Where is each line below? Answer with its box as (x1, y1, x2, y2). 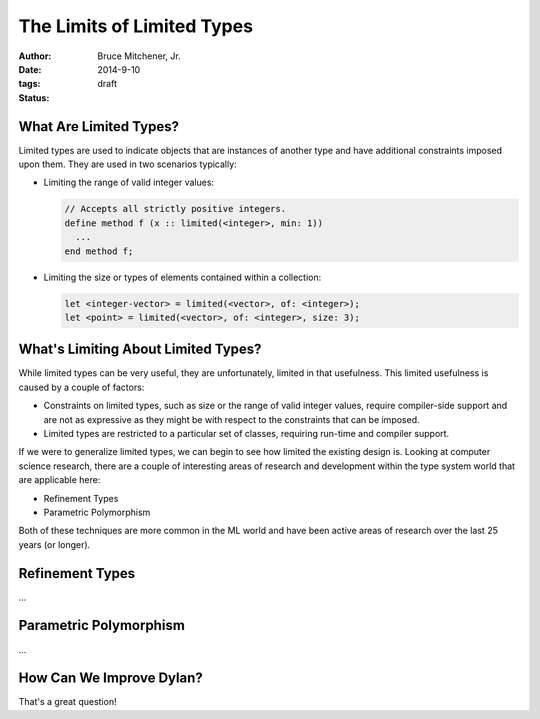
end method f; (64, 245, 134, 257)
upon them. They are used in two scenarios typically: (18, 158, 237, 170)
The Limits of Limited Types (18, 15, 254, 37)
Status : (18, 91, 50, 104)
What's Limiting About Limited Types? (18, 341, 262, 358)
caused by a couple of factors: (18, 381, 145, 393)
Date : (18, 63, 42, 75)
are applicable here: (18, 474, 101, 486)
